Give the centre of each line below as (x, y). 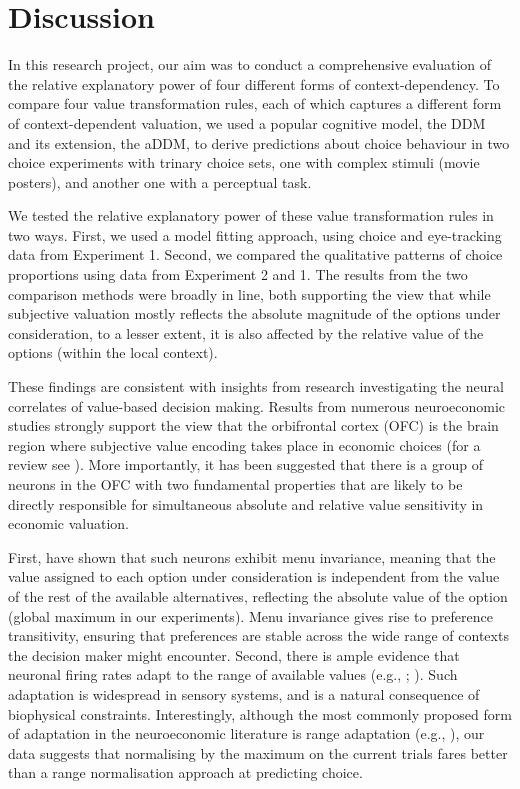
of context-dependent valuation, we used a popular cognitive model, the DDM (247, 122)
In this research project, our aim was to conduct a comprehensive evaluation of (250, 64)
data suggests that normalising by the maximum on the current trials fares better (258, 752)
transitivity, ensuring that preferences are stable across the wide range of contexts (258, 635)
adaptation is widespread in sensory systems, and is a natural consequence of (244, 693)
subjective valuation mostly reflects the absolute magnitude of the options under (254, 313)
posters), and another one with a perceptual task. (160, 181)
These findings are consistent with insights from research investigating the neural (256, 386)
